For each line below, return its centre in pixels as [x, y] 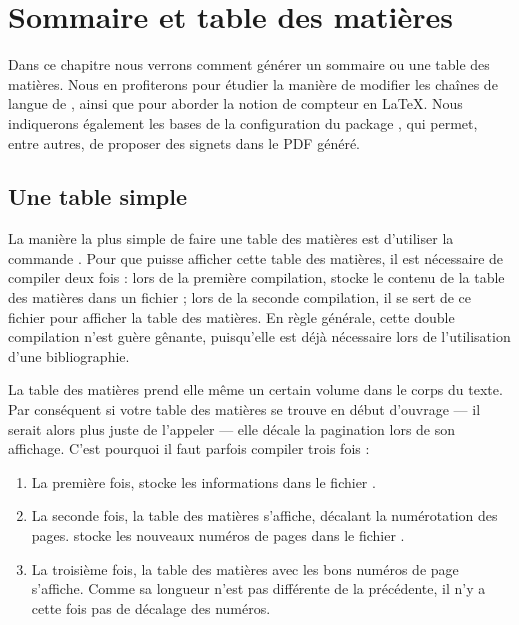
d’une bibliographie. [69, 355]
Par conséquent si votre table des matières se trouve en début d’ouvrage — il [244, 409]
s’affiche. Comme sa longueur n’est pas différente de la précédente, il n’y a [258, 588]
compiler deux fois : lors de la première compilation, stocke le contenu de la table [256, 277]
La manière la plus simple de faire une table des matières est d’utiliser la [231, 238]
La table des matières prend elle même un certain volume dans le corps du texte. [255, 389]
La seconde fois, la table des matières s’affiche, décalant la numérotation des [264, 515]
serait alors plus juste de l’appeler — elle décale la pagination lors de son [232, 428]
